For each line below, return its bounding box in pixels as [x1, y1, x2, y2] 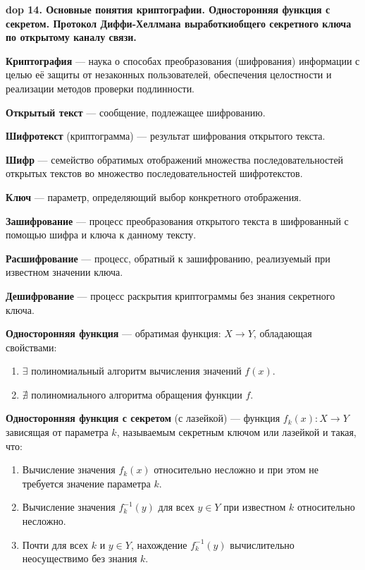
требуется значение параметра [22, 475, 151, 490]
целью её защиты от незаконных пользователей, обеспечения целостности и [6, 67, 332, 82]
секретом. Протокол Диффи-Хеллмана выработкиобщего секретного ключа [6, 16, 352, 30]
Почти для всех [22, 537, 89, 552]
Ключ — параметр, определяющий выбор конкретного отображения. [6, 189, 302, 204]
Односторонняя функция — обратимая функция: [6, 326, 221, 341]
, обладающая [253, 326, 312, 341]
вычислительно [230, 537, 295, 552]
